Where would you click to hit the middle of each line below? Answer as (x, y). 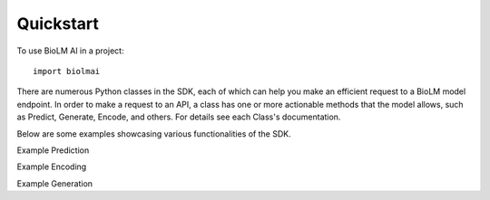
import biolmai (67, 71)
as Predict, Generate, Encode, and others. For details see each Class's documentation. (179, 117)
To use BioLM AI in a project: (70, 51)
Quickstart (58, 24)
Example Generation (55, 183)
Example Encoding (52, 167)
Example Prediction (53, 150)
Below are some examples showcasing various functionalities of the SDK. (154, 133)
